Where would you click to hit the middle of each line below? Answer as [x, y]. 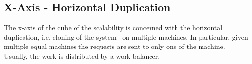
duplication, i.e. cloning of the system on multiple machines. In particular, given [126, 37]
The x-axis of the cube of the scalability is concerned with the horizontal [113, 27]
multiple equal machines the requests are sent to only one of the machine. [114, 46]
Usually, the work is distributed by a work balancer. [82, 56]
